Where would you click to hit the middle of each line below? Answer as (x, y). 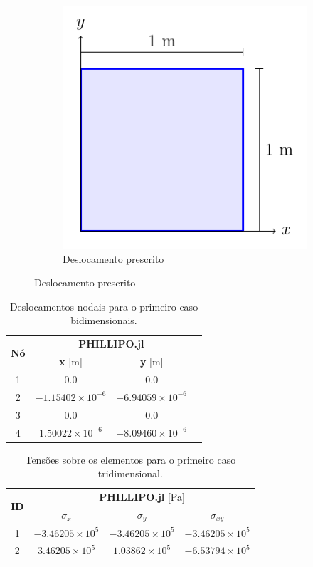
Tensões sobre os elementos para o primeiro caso (131, 459)
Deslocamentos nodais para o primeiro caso (104, 306)
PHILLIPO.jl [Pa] (142, 497)
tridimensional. (130, 473)
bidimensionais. (104, 320)
